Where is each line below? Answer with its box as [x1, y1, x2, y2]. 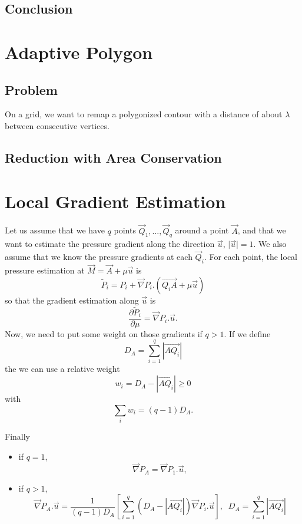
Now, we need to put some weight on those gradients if [5, 327, 203, 340]
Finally [5, 430, 30, 442]
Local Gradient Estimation [5, 189, 226, 213]
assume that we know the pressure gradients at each [5, 251, 193, 263]
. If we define [224, 327, 271, 340]
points [114, 224, 136, 236]
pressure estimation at [5, 264, 85, 276]
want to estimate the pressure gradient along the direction [5, 238, 215, 250]
